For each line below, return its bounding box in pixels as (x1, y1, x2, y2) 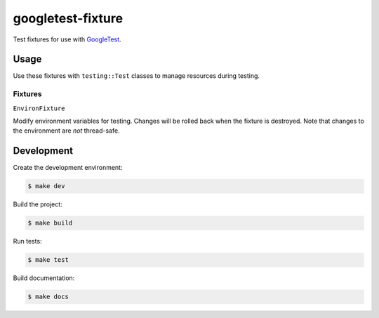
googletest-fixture (13, 11, 123, 26)
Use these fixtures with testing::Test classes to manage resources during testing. (13, 72, 260, 80)
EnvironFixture (13, 104, 66, 112)
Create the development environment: (13, 164, 123, 172)
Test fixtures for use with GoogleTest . (13, 35, 122, 44)
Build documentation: (13, 274, 75, 282)
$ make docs (27, 293, 69, 301)
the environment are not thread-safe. (13, 126, 120, 135)
